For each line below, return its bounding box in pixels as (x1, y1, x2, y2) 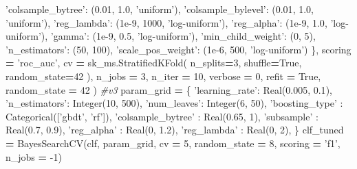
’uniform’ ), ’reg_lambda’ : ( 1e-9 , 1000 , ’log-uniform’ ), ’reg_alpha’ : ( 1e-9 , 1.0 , (6, 15, 327, 29)
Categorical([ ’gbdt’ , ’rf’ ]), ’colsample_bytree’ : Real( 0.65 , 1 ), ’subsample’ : (6, 109, 318, 123)
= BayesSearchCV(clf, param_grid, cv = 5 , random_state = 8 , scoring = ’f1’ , (6, 135, 340, 150)
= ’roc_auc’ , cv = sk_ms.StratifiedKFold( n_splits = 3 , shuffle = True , (6, 55, 302, 70)
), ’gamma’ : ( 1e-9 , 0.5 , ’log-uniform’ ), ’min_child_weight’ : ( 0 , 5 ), (41, 29, 316, 43)
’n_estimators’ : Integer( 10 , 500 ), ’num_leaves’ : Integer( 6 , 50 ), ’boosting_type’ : (6, 96, 343, 110)
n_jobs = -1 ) (6, 149, 62, 164)
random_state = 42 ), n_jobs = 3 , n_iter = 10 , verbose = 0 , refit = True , (6, 68, 321, 83)
